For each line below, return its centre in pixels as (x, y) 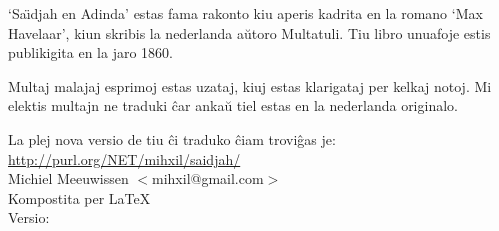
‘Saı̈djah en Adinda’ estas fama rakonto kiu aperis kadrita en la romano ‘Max (245, 13)
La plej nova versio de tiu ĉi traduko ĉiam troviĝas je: (172, 138)
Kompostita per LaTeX (79, 197)
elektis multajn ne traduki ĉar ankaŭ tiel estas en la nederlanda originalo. (233, 105)
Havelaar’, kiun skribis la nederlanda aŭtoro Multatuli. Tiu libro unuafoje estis (249, 32)
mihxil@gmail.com (208, 178)
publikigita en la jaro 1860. (90, 52)
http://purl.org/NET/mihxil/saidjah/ (124, 158)
